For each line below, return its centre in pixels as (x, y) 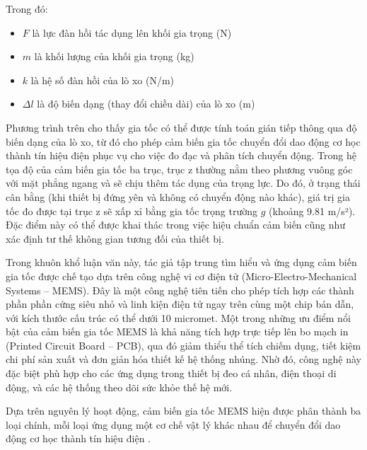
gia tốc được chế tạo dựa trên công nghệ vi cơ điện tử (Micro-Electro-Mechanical (181, 276)
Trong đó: (27, 8)
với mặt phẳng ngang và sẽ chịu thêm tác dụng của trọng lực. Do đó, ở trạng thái (183, 183)
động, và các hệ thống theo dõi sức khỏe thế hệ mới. (119, 387)
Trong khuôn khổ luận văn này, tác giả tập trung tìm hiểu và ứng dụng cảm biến (181, 262)
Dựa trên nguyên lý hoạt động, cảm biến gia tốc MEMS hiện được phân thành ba (183, 411)
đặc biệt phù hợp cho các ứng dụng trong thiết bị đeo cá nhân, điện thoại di (171, 373)
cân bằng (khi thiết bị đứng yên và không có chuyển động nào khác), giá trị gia (178, 196)
